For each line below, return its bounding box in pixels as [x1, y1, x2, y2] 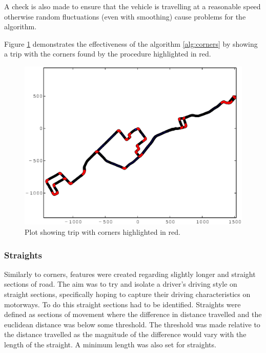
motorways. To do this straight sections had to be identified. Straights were [4, 299, 241, 309]
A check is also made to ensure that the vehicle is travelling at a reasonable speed [4, 1, 261, 11]
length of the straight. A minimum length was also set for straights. [4, 339, 216, 349]
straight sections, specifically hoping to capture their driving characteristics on [4, 289, 251, 300]
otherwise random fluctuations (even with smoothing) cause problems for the [4, 11, 246, 22]
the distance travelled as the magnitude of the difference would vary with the [4, 329, 247, 340]
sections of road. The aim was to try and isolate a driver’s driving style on [4, 278, 237, 289]
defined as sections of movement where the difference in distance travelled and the [4, 309, 262, 320]
